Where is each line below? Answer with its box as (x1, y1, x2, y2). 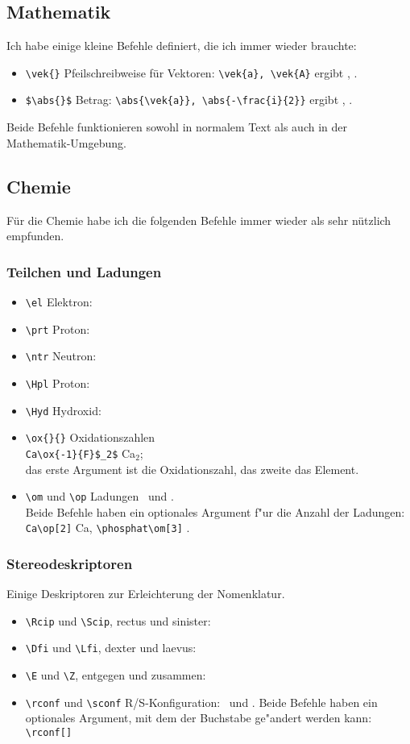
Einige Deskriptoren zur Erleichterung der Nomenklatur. (6, 585, 285, 602)
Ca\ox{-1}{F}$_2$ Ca (25, 444, 136, 461)
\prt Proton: (25, 320, 90, 337)
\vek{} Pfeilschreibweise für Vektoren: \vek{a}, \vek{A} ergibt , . (25, 64, 358, 81)
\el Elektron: (25, 293, 93, 310)
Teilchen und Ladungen (6, 261, 162, 281)
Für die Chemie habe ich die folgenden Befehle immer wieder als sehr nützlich (6, 211, 391, 228)
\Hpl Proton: (25, 374, 90, 391)
